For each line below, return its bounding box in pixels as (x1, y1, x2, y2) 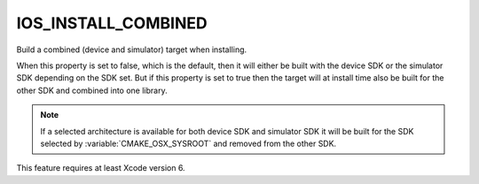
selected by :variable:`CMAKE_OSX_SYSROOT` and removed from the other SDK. (40, 138, 337, 149)
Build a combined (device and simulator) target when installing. (16, 44, 247, 55)
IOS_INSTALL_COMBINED (16, 13, 208, 33)
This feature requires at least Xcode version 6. (16, 163, 185, 173)
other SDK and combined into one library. (16, 85, 168, 96)
